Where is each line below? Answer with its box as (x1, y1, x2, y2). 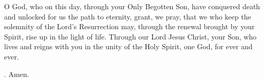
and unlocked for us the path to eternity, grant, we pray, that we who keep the (4, 11, 251, 22)
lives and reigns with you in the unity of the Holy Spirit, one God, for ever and (4, 41, 253, 52)
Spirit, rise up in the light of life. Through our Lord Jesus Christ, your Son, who (4, 31, 257, 42)
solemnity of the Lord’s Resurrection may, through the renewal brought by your (4, 21, 255, 32)
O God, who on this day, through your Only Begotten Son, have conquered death (4, 1, 260, 11)
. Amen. (4, 68, 29, 79)
